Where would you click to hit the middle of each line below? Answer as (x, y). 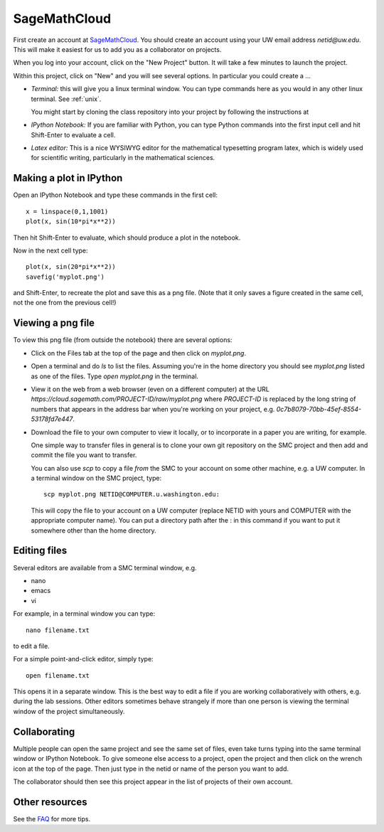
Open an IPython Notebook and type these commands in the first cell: (116, 195)
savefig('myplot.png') (65, 277)
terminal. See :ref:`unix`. (66, 99)
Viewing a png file (54, 323)
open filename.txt (58, 675)
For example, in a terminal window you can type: (84, 614)
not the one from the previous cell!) (65, 303)
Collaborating (44, 731)
